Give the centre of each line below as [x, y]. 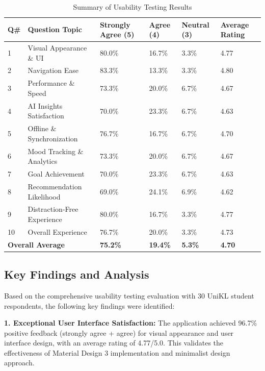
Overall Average [36, 244]
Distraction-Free [53, 209]
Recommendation [55, 186]
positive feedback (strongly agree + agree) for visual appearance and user [119, 332]
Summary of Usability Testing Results [132, 7]
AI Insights [45, 105]
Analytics [43, 161]
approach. [19, 363]
